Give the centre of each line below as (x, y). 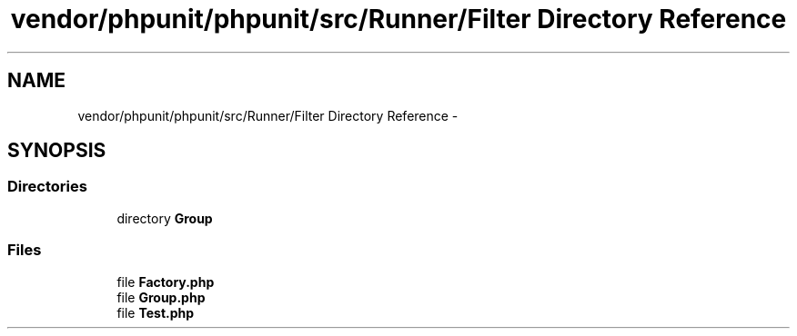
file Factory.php (166, 282)
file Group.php (161, 297)
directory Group (165, 218)
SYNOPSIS (57, 151)
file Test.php (156, 312)
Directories (47, 187)
